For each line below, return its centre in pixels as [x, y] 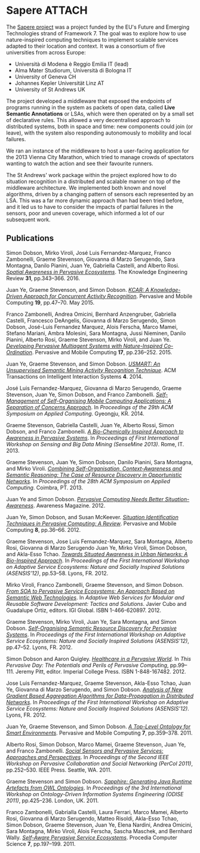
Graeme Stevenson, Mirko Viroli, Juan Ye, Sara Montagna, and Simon [91, 622]
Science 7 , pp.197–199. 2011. [41, 843]
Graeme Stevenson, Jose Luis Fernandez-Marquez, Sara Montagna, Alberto [99, 541]
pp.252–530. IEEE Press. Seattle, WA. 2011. [59, 770]
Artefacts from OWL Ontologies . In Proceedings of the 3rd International [94, 788]
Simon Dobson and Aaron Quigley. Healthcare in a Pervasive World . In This [99, 659]
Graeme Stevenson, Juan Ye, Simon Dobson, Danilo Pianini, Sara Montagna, [100, 462]
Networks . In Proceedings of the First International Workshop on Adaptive [97, 702]
